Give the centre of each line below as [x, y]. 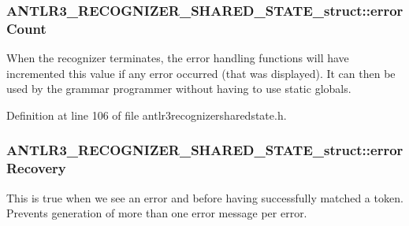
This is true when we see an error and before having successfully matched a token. [205, 197]
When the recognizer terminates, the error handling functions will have [178, 58]
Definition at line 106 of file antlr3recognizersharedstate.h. [147, 115]
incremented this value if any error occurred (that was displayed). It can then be [201, 73]
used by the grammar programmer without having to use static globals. [179, 89]
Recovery [36, 168]
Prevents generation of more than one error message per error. [157, 213]
